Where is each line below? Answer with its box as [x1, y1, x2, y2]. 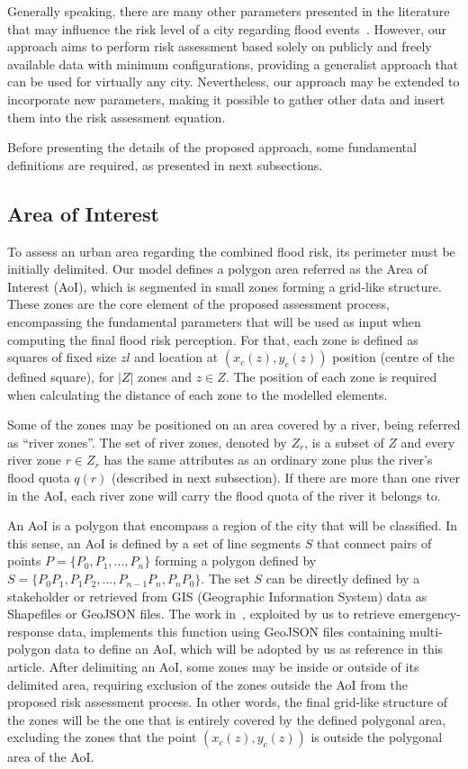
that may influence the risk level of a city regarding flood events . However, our [7, 19, 446, 38]
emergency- [399, 604, 461, 623]
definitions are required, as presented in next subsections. [7, 155, 323, 174]
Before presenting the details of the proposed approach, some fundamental [7, 138, 417, 157]
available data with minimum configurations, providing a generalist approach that [7, 54, 459, 73]
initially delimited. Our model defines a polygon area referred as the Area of [7, 259, 427, 278]
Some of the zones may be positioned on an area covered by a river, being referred [7, 415, 461, 434]
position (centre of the [332, 348, 455, 366]
